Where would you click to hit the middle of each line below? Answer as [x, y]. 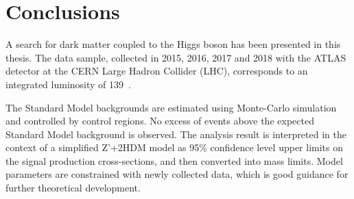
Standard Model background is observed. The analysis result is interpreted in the [176, 134]
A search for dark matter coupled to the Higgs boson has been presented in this [173, 44]
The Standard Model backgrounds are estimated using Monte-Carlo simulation [171, 107]
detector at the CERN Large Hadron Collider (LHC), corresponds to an [157, 71]
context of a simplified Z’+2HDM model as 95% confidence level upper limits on [174, 147]
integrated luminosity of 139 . [68, 84]
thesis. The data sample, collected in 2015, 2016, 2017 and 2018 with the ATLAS [176, 57]
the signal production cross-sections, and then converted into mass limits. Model [174, 160]
